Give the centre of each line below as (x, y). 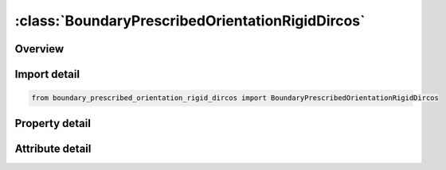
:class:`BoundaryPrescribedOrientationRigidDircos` (190, 21)
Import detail (47, 74)
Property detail (53, 123)
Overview (39, 49)
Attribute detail (53, 148)
